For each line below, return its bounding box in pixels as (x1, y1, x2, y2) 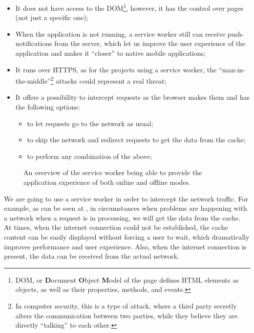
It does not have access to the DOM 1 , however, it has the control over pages (15, 1, 244, 13)
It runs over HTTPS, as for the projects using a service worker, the (15, 64, 217, 74)
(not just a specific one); (15, 12, 88, 22)
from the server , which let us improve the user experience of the (54, 38, 246, 48)
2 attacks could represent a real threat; (50, 74, 167, 86)
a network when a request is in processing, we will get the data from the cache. (4, 212, 241, 222)
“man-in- (218, 64, 245, 74)
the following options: (15, 102, 80, 112)
